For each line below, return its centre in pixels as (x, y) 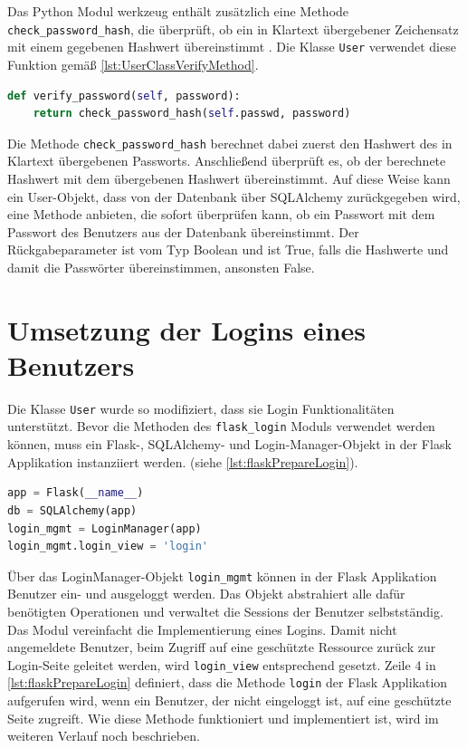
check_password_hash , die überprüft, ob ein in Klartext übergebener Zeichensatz (233, 29)
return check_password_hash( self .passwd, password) (192, 114)
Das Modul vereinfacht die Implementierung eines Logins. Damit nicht (202, 629)
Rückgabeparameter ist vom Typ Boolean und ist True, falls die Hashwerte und (228, 249)
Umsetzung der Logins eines (187, 329)
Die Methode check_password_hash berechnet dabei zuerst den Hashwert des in (230, 143)
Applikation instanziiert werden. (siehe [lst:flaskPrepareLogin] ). (183, 461)
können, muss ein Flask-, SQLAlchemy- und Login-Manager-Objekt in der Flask (229, 444)
